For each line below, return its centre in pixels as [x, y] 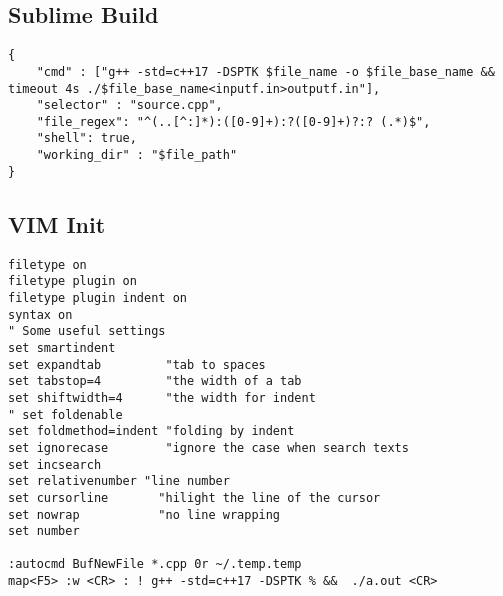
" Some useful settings [87, 331]
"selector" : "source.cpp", [129, 105]
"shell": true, [86, 138]
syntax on [40, 314]
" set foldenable [65, 414]
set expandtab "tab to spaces [137, 364]
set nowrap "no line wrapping [144, 514]
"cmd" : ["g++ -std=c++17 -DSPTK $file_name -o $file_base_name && [265, 71]
